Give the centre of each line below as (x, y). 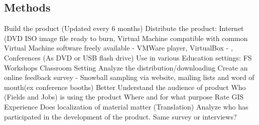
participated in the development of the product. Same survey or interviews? (120, 116)
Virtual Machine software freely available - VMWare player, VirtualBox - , (118, 48)
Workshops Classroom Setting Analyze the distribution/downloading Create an (126, 67)
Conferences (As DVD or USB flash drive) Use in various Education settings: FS (128, 57)
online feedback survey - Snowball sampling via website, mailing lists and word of (129, 77)
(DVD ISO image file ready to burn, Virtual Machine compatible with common (126, 38)
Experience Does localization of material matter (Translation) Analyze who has (126, 106)
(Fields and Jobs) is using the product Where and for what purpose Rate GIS (124, 97)
